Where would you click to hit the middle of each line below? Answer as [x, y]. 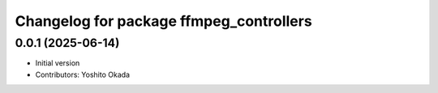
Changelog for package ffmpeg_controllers [163, 21]
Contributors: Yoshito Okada [82, 74]
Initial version [58, 63]
